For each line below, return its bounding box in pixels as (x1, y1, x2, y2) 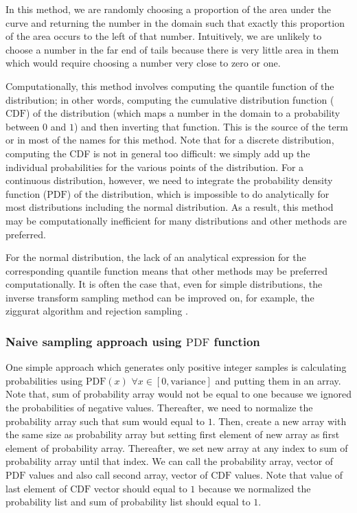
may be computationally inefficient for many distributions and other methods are (5, 213, 347, 227)
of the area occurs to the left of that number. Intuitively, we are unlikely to (5, 29, 322, 43)
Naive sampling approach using (5, 332, 182, 350)
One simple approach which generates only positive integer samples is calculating (5, 360, 347, 374)
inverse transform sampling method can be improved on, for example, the (5, 290, 314, 304)
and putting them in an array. (215, 373, 341, 387)
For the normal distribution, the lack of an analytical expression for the (5, 250, 306, 264)
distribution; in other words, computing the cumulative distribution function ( (5, 92, 334, 106)
